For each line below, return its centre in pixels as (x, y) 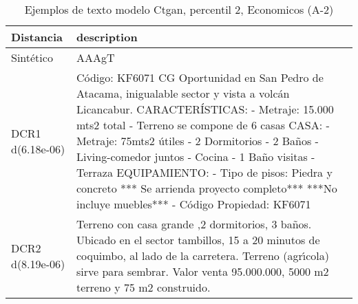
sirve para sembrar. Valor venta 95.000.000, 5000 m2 (202, 271)
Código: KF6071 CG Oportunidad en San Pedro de (200, 77)
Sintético (32, 57)
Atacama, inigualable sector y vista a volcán (183, 93)
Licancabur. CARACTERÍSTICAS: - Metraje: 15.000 (205, 109)
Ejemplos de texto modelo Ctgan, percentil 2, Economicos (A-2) (179, 9)
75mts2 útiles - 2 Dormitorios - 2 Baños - (220, 141)
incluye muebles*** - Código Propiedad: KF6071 (193, 204)
